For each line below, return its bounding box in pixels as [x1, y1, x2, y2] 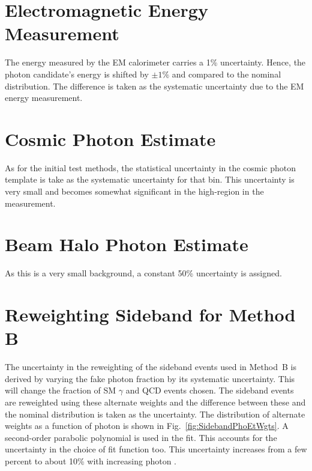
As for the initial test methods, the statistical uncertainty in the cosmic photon [5, 161, 296, 174]
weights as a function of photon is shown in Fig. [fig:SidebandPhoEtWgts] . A [5, 419, 289, 432]
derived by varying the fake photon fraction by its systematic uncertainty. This [5, 372, 295, 384]
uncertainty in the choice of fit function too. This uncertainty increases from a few [5, 443, 307, 455]
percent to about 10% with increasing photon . [5, 454, 177, 467]
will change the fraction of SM [5, 384, 116, 397]
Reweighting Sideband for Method [5, 302, 296, 327]
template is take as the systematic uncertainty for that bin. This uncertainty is [5, 173, 295, 186]
